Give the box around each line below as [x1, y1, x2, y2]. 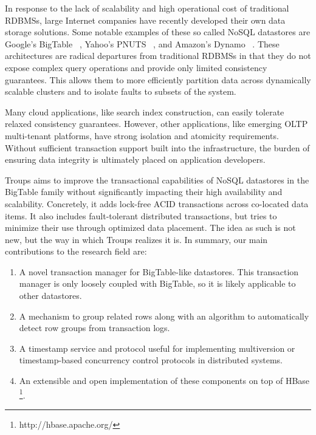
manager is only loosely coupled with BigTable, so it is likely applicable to [19, 277, 296, 290]
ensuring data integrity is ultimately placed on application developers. [5, 153, 266, 166]
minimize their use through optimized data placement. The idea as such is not [5, 221, 296, 234]
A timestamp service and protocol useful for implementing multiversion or [19, 341, 295, 354]
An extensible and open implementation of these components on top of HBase [19, 374, 310, 387]
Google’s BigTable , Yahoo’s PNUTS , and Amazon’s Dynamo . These [5, 37, 280, 50]
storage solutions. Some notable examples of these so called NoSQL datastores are [5, 26, 311, 38]
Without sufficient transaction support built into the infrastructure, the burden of [5, 141, 310, 154]
